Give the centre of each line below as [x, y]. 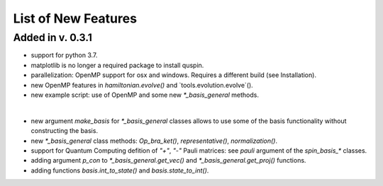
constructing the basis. [65, 131]
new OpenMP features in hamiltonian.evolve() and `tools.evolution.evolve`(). [142, 85]
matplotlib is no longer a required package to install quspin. [117, 65]
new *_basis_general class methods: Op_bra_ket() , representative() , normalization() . [154, 141]
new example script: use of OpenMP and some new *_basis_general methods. [145, 95]
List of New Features [75, 18]
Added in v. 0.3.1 [52, 37]
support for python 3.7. [64, 55]
